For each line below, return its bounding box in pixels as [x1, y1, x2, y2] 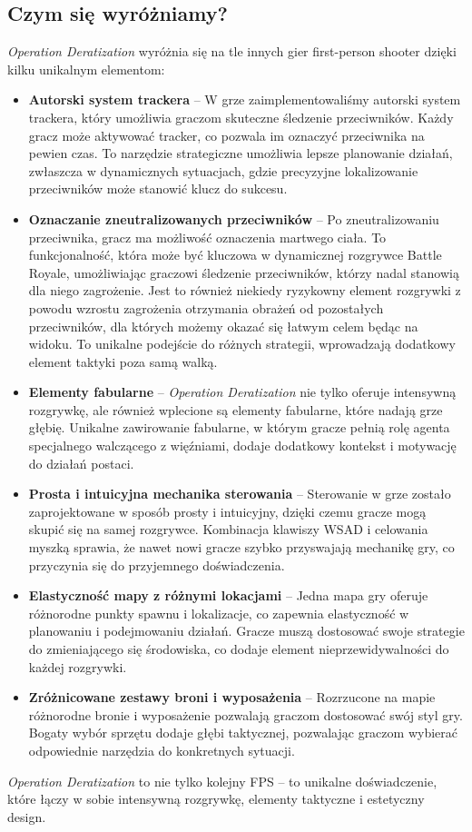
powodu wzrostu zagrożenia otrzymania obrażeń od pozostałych [28, 298, 384, 317]
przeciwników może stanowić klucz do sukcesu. [28, 179, 288, 198]
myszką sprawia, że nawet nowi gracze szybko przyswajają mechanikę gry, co [28, 538, 455, 557]
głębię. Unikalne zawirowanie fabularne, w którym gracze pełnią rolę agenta [28, 418, 450, 437]
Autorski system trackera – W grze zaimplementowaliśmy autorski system [28, 90, 461, 109]
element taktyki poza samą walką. [28, 352, 218, 371]
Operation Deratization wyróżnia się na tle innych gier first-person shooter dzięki [7, 42, 457, 61]
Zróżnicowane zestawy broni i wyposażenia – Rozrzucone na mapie [28, 688, 436, 707]
